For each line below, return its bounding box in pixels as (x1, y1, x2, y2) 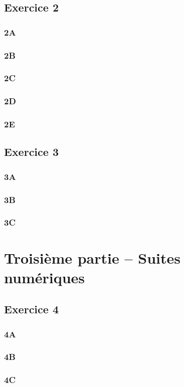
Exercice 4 (4, 301, 59, 317)
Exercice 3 (4, 144, 59, 159)
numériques (4, 267, 85, 287)
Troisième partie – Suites (4, 247, 180, 268)
